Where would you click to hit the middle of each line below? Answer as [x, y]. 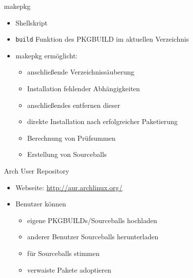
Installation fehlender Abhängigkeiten [84, 88]
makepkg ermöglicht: [47, 55]
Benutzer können [41, 204]
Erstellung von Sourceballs [67, 154]
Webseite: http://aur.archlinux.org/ [69, 187]
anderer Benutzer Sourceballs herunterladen [93, 237]
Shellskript [31, 22]
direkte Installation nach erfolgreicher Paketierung [102, 121]
